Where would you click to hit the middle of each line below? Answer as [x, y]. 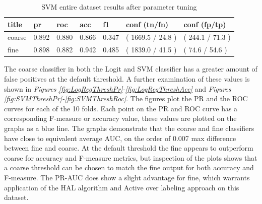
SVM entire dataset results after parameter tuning [119, 7]
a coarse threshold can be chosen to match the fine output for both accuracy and [129, 167]
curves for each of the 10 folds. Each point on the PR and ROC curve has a [121, 108]
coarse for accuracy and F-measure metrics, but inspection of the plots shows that [131, 157]
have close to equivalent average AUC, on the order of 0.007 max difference [120, 138]
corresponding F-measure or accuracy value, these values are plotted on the [120, 118]
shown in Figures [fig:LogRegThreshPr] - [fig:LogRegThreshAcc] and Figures [118, 88]
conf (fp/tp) [205, 24]
